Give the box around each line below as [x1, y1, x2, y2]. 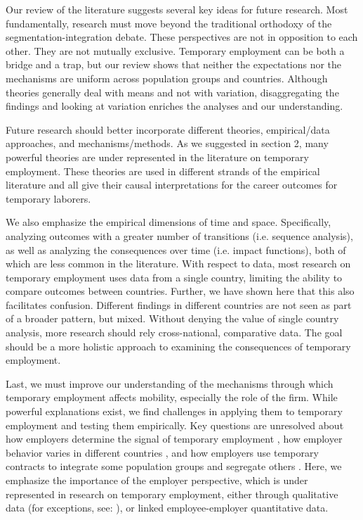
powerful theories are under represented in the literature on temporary [6, 149, 309, 164]
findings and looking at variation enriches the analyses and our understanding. [6, 99, 343, 113]
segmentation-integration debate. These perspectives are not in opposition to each [6, 30, 358, 44]
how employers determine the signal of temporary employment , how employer [6, 431, 343, 446]
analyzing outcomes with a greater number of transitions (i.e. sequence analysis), [6, 228, 353, 243]
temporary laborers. [6, 191, 91, 205]
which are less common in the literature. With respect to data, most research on [6, 256, 351, 271]
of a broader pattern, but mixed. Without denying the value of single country [6, 311, 339, 326]
